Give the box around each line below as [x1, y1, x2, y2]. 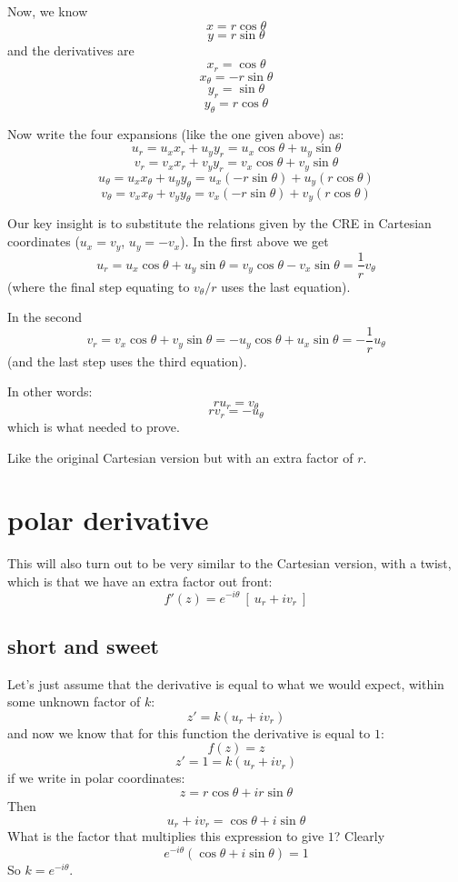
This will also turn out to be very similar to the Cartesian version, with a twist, [7, 554, 452, 573]
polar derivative [7, 501, 209, 538]
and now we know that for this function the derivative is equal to [7, 723, 371, 742]
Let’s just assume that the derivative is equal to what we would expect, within [7, 674, 444, 693]
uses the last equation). [221, 276, 351, 296]
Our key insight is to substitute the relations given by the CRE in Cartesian [7, 214, 432, 233]
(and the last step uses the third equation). [7, 351, 247, 370]
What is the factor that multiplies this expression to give [7, 827, 324, 846]
